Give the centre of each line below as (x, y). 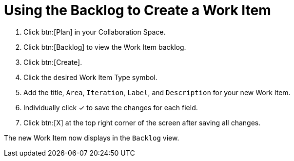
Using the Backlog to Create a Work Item (137, 10)
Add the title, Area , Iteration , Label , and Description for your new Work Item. (157, 92)
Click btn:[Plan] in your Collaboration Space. (95, 32)
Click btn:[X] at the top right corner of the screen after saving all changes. (142, 122)
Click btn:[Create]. (53, 62)
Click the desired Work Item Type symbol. (90, 77)
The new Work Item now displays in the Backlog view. (92, 138)
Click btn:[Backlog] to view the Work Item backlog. (105, 47)
